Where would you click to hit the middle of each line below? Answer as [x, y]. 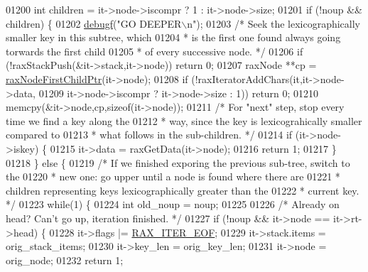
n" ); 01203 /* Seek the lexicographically [274, 23]
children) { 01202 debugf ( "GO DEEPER [94, 23]
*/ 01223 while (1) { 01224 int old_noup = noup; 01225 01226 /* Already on [173, 204]
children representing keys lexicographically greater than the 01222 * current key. [183, 190]
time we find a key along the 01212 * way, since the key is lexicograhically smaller [184, 120]
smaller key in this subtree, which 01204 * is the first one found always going [173, 37]
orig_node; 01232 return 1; [65, 260]
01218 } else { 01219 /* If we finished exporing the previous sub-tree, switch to [178, 162]
